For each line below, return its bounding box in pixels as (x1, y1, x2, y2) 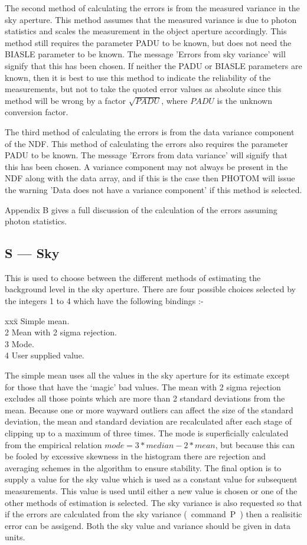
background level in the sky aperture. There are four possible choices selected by (5, 283, 296, 295)
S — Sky (5, 244, 60, 262)
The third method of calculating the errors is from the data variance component (5, 125, 295, 138)
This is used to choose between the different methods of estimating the (5, 271, 261, 283)
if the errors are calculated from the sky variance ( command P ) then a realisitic (5, 508, 302, 520)
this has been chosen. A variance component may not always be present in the (5, 160, 288, 172)
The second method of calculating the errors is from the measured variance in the (5, 2, 300, 14)
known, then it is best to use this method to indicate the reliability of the (5, 71, 271, 83)
